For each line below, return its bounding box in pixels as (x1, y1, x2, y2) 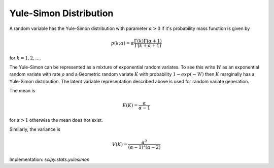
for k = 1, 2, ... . (9, 55, 41, 61)
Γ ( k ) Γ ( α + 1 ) (133, 38, 162, 44)
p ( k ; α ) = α (111, 40, 134, 46)
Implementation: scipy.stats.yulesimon (9, 156, 90, 162)
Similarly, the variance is (9, 126, 60, 132)
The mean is (9, 88, 36, 94)
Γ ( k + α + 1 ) (134, 43, 162, 48)
